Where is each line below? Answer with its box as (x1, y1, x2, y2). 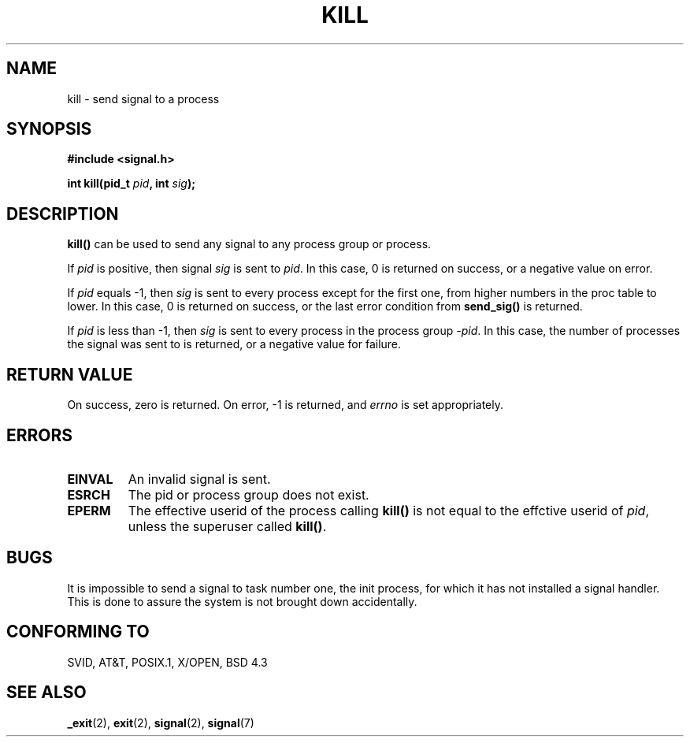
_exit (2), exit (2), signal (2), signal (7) (67, 715, 254, 730)
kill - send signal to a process (67, 91, 220, 106)
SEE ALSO (6, 682, 87, 703)
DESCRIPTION (6, 203, 119, 224)
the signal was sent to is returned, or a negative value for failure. (67, 337, 402, 351)
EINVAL (67, 470, 113, 487)
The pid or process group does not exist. (128, 486, 369, 503)
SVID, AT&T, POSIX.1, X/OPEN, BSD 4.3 (67, 655, 268, 669)
